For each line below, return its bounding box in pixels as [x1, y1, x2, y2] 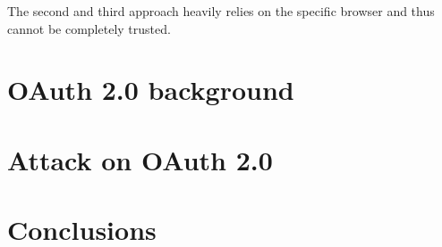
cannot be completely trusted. [7, 19, 171, 37]
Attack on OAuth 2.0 [7, 141, 273, 177]
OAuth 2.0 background [7, 71, 294, 108]
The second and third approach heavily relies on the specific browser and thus [7, 2, 435, 20]
